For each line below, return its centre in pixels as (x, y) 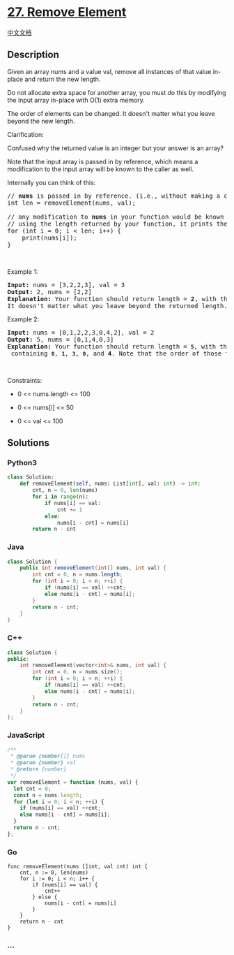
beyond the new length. (41, 121)
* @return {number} (39, 769)
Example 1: (23, 271)
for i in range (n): (61, 497)
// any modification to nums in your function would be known (116, 217)
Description (33, 55)
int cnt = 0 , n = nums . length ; (78, 575)
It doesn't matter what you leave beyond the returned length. (117, 306)
